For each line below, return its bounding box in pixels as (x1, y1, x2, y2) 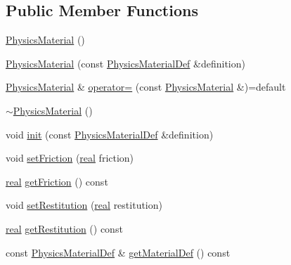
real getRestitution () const (6, 221, 123, 235)
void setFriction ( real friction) (6, 150, 134, 165)
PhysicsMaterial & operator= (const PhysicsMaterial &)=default (6, 79, 286, 94)
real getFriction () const (6, 174, 108, 188)
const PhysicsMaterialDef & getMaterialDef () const (6, 245, 231, 259)
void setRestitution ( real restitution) (6, 198, 162, 212)
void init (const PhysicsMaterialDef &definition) (6, 127, 214, 141)
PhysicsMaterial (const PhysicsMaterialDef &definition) (6, 56, 245, 70)
